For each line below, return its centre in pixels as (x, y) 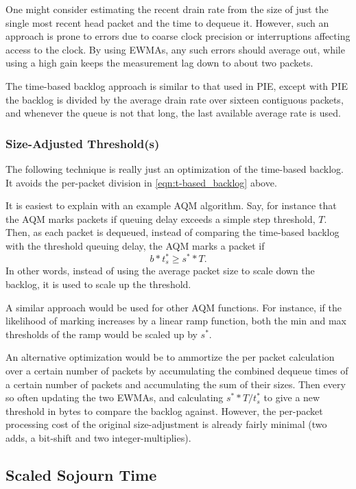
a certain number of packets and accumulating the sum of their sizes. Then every (176, 384)
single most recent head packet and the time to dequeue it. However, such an (167, 22)
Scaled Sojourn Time (81, 475)
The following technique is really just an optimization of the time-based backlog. (175, 168)
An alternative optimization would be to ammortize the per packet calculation (170, 357)
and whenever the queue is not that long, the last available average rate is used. (173, 113)
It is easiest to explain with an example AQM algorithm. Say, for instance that (171, 205)
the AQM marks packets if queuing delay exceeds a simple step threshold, (161, 218)
